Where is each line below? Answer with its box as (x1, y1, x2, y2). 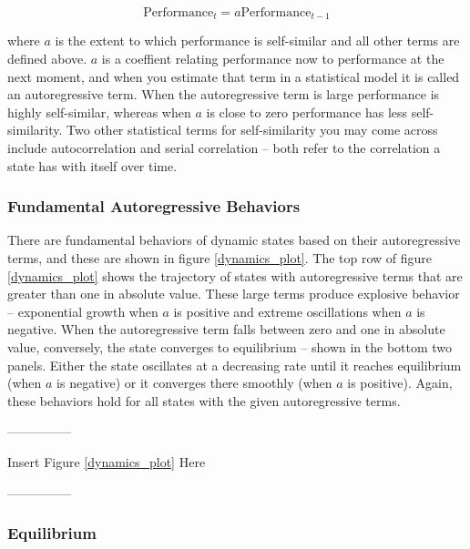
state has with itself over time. (7, 156, 178, 175)
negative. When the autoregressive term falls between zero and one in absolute (7, 320, 445, 339)
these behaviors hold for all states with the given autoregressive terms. (7, 391, 401, 410)
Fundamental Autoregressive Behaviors (7, 195, 301, 218)
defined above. (7, 49, 87, 68)
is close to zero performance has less (206, 102, 408, 121)
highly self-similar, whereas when (7, 102, 191, 121)
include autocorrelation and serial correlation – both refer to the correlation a (7, 138, 441, 158)
